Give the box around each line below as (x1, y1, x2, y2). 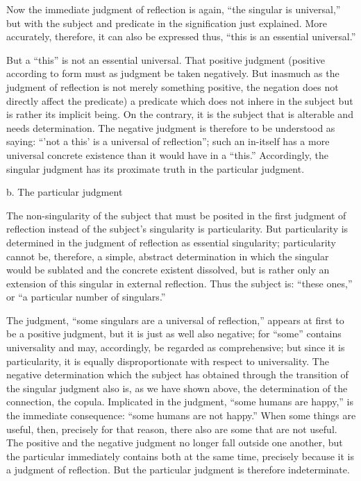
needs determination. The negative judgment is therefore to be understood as (6, 120, 335, 135)
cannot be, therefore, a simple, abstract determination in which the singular (6, 248, 329, 263)
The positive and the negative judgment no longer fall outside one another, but (6, 435, 343, 450)
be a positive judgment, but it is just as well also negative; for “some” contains (6, 326, 342, 341)
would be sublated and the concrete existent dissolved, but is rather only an (6, 262, 330, 277)
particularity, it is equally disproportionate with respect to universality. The (6, 353, 329, 368)
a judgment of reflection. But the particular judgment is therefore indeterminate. (6, 462, 350, 477)
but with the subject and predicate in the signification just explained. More (6, 15, 327, 30)
